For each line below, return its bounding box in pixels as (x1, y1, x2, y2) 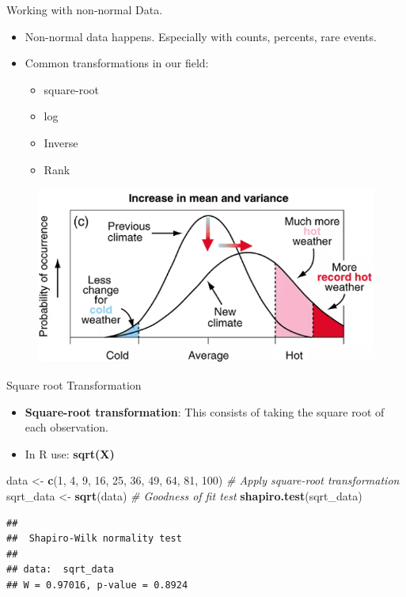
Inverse (44, 134, 78, 150)
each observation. (25, 419, 108, 435)
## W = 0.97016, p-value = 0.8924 (6, 579, 188, 591)
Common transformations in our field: (25, 55, 209, 71)
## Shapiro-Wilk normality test (6, 533, 182, 545)
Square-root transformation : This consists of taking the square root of (25, 403, 385, 420)
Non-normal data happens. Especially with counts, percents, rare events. (25, 28, 377, 44)
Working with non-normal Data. (6, 2, 163, 17)
